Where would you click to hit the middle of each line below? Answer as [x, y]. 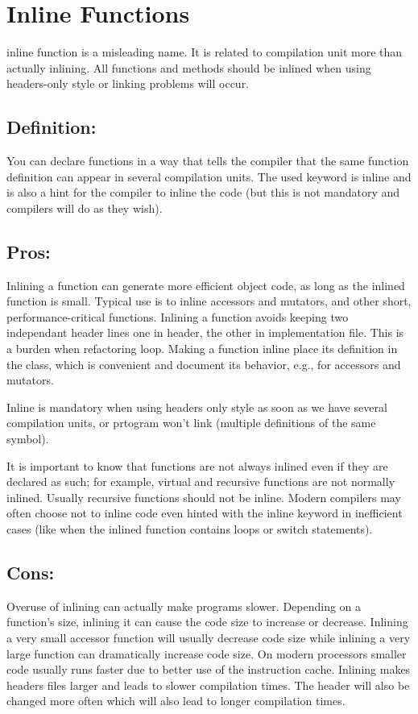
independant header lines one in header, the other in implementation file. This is [205, 332]
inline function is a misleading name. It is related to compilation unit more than [205, 52]
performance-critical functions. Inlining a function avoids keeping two [178, 316]
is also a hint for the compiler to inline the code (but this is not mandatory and [203, 192]
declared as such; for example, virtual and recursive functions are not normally [201, 482]
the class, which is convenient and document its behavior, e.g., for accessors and [204, 364]
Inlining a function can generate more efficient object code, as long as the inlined [206, 285]
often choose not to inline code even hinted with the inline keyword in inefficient [205, 513]
